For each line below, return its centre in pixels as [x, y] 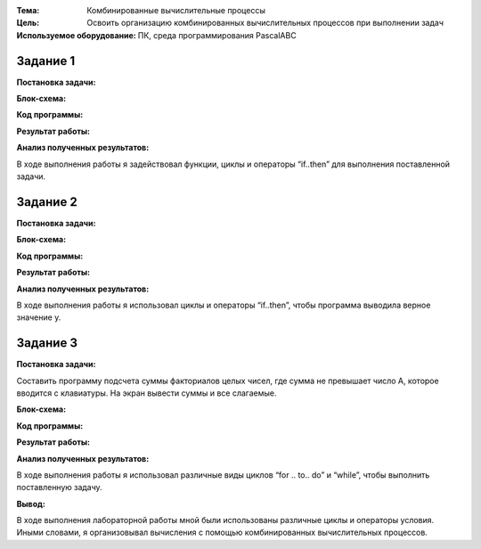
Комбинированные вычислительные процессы [176, 10]
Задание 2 [47, 202]
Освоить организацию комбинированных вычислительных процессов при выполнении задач [265, 23]
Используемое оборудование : [77, 35]
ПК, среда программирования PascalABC [217, 35]
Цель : [28, 23]
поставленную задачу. [59, 488]
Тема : [28, 10]
